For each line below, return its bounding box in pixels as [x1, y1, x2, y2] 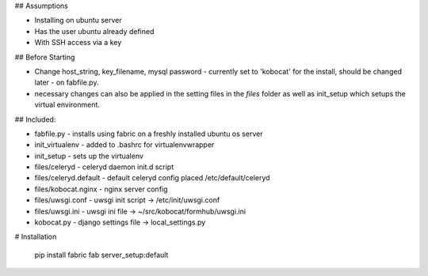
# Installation [14, 232, 57, 241]
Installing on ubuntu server [34, 16, 122, 25]
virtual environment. [34, 100, 101, 110]
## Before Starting [14, 52, 75, 62]
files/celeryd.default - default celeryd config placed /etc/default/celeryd [34, 173, 270, 183]
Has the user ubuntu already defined [34, 26, 155, 36]
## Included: [14, 115, 56, 124]
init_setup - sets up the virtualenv [34, 151, 144, 161]
